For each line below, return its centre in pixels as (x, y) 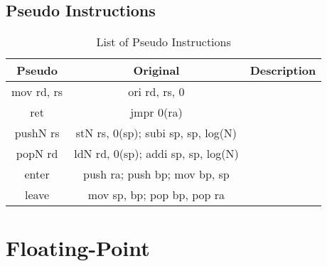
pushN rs (37, 133)
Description (283, 70)
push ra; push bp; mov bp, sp (156, 174)
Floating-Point (78, 248)
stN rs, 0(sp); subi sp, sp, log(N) (156, 133)
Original (156, 70)
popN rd (37, 154)
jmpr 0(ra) (156, 112)
